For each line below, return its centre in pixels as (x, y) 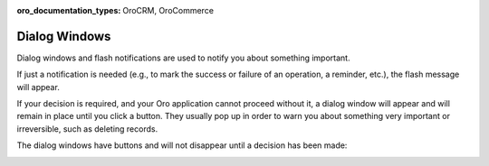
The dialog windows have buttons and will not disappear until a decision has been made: (182, 145)
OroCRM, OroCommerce (168, 10)
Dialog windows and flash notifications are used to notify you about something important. (183, 58)
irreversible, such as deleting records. (87, 129)
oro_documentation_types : (69, 10)
